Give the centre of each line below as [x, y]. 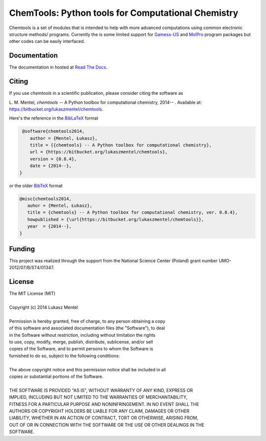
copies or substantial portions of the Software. [56, 377]
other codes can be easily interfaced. [47, 41]
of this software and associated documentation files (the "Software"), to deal [87, 328]
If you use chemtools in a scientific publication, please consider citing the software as [96, 93]
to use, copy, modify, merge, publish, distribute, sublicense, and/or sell [81, 342]
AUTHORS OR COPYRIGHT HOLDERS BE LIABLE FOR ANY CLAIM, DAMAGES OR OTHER [99, 411]
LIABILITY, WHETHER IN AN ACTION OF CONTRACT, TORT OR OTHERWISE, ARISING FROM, [104, 418]
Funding [22, 249]
